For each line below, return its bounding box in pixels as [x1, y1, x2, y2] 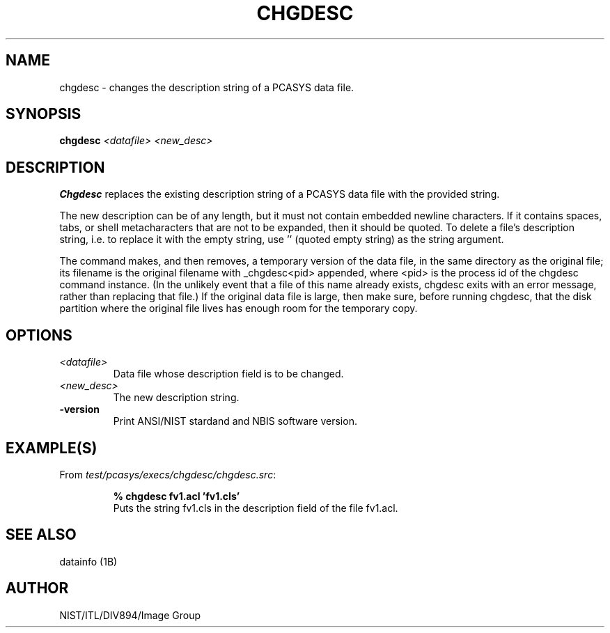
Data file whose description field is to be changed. [113, 368, 344, 380]
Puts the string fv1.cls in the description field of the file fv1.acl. [113, 501, 398, 514]
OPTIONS [6, 326, 72, 344]
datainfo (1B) [59, 555, 118, 568]
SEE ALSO [6, 526, 77, 544]
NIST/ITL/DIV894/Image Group [59, 609, 201, 621]
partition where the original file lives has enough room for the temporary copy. [59, 302, 418, 315]
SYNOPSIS [6, 105, 81, 123]
